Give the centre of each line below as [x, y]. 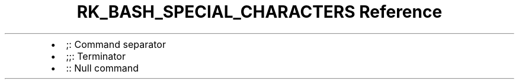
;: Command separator [116, 44]
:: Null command [102, 68]
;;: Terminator [96, 56]
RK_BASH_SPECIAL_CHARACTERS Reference [259, 12]
